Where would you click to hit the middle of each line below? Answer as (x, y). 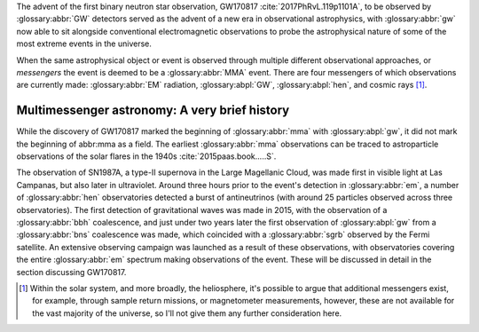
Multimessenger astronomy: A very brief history (153, 111)
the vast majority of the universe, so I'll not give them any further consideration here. (187, 313)
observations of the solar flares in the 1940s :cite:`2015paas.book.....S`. (146, 156)
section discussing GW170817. (71, 272)
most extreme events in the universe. (84, 43)
